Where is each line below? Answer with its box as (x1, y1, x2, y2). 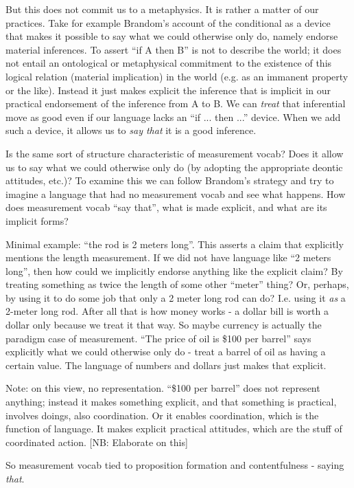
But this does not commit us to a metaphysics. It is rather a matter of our (5, 2, 319, 16)
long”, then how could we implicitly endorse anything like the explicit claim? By (5, 263, 343, 278)
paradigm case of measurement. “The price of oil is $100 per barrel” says (5, 331, 311, 345)
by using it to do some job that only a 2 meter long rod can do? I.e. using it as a (5, 290, 346, 304)
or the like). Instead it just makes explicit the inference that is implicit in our (5, 82, 331, 97)
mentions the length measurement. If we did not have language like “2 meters (5, 250, 331, 265)
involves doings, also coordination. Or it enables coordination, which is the (5, 408, 319, 422)
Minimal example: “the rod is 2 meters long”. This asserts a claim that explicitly (5, 236, 344, 251)
